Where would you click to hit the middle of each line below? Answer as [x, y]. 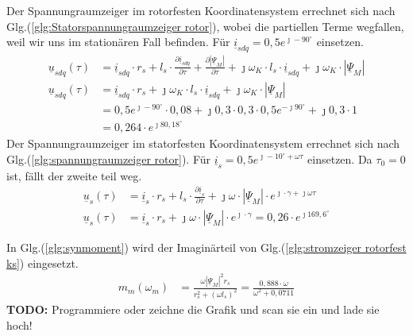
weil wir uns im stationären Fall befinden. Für [118, 42]
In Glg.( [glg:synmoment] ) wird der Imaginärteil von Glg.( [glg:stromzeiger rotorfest [206, 247]
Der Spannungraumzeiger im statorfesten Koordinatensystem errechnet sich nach [203, 143]
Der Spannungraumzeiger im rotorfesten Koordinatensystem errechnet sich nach [201, 10]
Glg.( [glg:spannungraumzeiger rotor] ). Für [109, 158]
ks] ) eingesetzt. [42, 263]
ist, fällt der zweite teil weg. [74, 175]
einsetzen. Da [340, 158]
